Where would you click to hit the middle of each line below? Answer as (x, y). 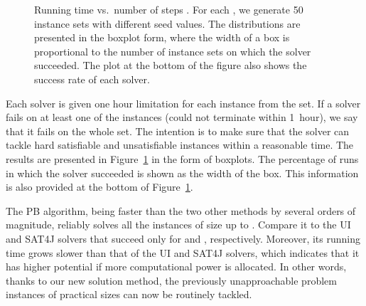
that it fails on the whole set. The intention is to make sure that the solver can (178, 131)
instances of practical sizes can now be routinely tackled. (129, 294)
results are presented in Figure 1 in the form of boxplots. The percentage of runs (182, 158)
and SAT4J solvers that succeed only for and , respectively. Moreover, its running (183, 238)
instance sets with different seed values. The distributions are (167, 23)
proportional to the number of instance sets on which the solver (173, 51)
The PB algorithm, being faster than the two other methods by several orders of (181, 210)
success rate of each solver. (92, 79)
